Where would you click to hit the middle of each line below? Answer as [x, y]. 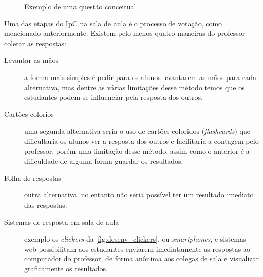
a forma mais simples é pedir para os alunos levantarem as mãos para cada [141, 77]
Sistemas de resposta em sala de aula [62, 222]
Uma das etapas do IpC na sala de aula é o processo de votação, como [113, 23]
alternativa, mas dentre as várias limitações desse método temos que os [135, 87]
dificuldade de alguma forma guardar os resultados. [104, 161]
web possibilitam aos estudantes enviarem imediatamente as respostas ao [137, 248]
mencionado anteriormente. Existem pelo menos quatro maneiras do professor [125, 33]
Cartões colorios [29, 114]
